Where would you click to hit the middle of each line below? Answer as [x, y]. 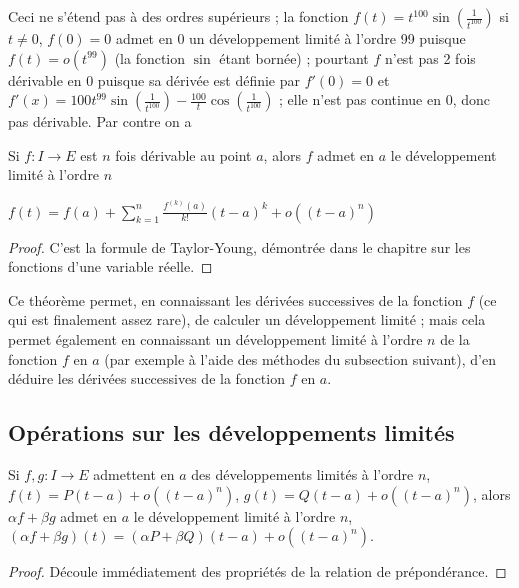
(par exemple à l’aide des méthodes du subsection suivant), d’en [300, 358]
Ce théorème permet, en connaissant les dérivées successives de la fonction [235, 299]
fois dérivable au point [183, 154]
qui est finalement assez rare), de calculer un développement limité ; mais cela [247, 319]
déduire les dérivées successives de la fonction [146, 378]
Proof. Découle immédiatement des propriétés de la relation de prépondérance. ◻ [257, 571]
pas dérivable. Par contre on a [100, 121]
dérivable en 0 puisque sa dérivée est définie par [154, 79]
